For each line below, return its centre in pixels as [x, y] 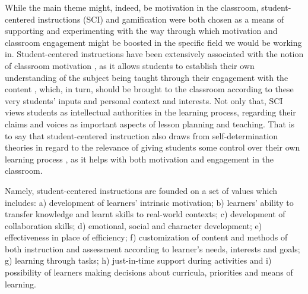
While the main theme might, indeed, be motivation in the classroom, [132, 7]
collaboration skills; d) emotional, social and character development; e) [134, 225]
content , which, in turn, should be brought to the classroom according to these [149, 89]
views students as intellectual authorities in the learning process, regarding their [150, 112]
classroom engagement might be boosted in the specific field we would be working [153, 42]
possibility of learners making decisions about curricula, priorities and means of [149, 272]
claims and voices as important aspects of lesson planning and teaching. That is [150, 123]
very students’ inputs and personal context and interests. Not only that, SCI [144, 100]
